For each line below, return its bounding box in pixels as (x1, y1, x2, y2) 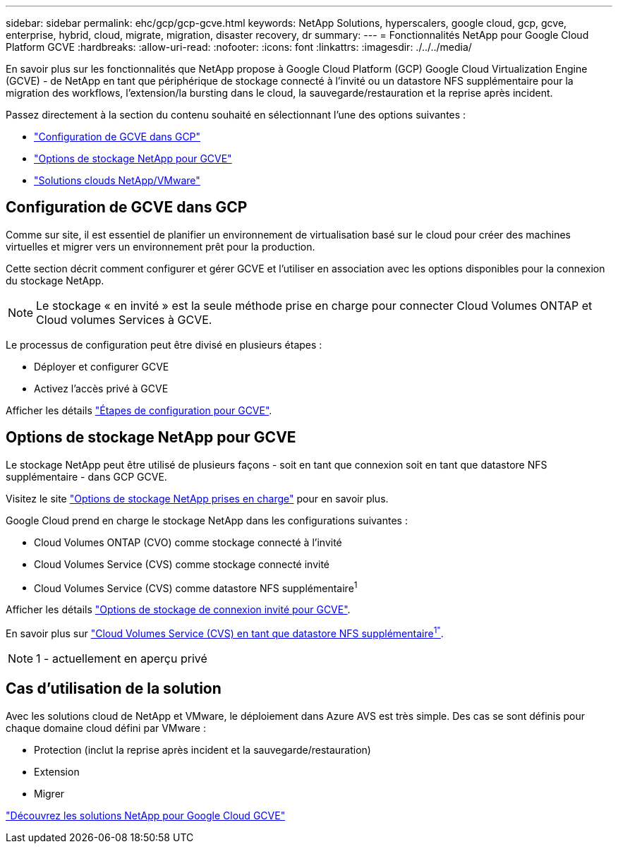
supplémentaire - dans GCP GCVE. (6, 470, 167, 483)
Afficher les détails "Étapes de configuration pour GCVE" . (6, 404, 272, 416)
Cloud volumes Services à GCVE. (36, 312, 212, 327)
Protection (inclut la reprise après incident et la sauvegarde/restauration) (34, 743, 371, 756)
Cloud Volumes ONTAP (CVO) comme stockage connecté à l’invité (34, 536, 342, 548)
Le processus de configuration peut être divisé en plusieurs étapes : (6, 338, 322, 351)
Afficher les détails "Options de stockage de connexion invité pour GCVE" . (6, 603, 351, 616)
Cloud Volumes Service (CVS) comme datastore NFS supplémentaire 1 (34, 579, 358, 594)
